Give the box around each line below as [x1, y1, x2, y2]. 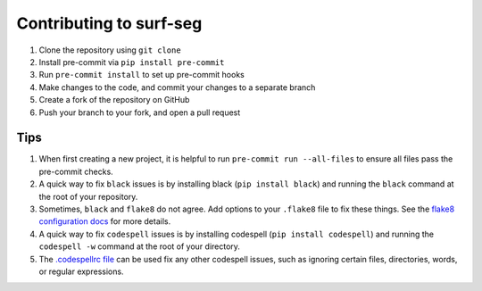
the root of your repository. [38, 191, 138, 202]
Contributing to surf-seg [16, 13, 203, 33]
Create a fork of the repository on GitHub [38, 95, 190, 105]
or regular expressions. [38, 266, 124, 277]
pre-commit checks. [38, 166, 113, 177]
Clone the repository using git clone [38, 45, 182, 55]
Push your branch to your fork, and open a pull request [38, 107, 241, 118]
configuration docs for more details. [38, 216, 171, 227]
